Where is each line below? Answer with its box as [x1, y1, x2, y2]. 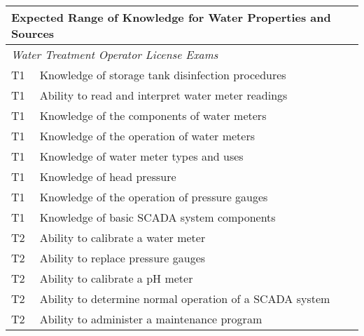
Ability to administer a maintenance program [39, 311, 262, 327]
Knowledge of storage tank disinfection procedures [39, 67, 286, 83]
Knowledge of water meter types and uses [39, 148, 244, 164]
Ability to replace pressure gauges [39, 250, 206, 266]
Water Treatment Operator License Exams [11, 46, 218, 62]
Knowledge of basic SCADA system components [39, 209, 276, 225]
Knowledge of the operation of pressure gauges [39, 189, 268, 205]
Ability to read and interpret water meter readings [39, 87, 288, 103]
